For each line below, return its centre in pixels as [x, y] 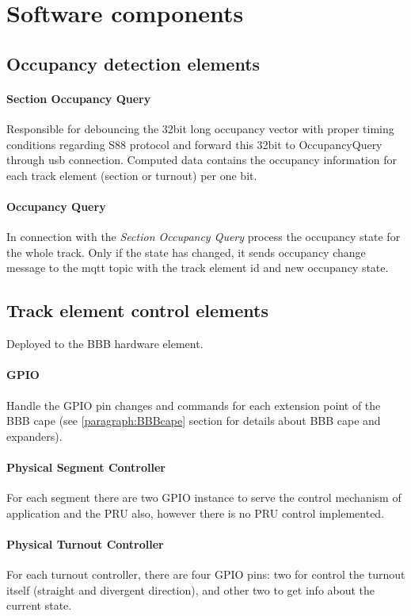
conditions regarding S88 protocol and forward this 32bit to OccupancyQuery [194, 144]
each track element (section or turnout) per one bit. [132, 175]
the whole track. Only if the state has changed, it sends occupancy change [186, 252]
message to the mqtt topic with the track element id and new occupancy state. [198, 268]
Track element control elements [137, 310]
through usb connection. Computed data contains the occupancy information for [202, 160]
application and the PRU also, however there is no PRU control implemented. [196, 513]
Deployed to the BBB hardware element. [105, 344]
